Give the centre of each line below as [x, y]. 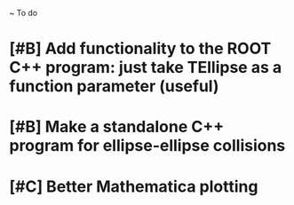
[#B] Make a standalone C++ [117, 127]
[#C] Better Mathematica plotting [134, 186]
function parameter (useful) [114, 87]
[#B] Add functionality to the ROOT [140, 49]
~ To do [24, 13]
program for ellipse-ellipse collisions [147, 146]
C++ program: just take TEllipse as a [146, 68]
